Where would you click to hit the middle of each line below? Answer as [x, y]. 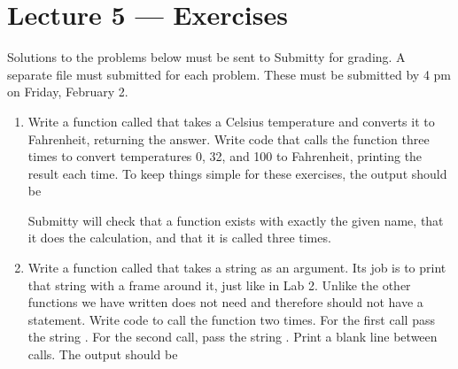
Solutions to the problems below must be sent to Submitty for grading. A [206, 57]
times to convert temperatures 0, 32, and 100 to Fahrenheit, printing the [225, 156]
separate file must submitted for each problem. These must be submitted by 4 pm [229, 74]
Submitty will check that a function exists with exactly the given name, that [236, 220]
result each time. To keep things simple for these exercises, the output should [237, 173]
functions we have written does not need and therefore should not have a [225, 302]
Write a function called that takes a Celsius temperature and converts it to [231, 121]
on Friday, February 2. [68, 92]
